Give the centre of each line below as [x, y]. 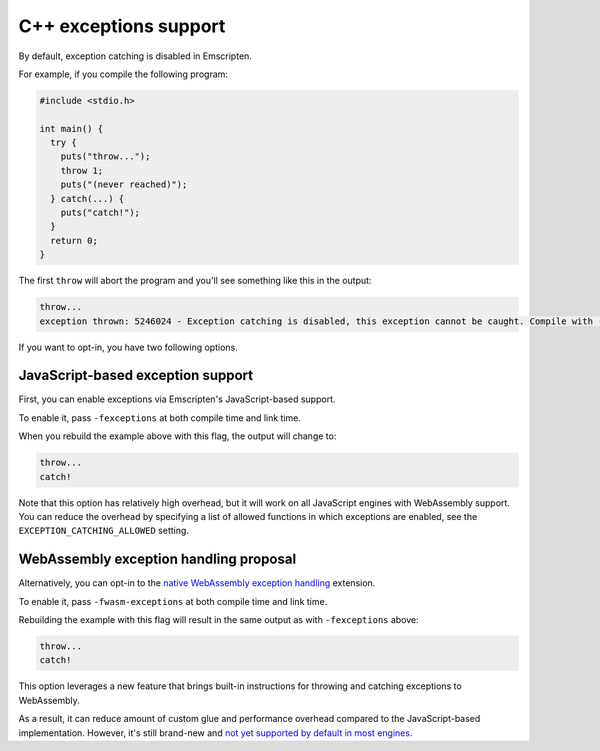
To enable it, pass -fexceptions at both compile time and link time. [160, 417]
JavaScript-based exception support [136, 375]
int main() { [71, 128]
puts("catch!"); [100, 213]
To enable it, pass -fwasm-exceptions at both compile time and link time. [173, 601]
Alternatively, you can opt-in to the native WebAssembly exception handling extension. [197, 583]
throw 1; [82, 170]
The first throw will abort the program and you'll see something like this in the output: [195, 281]
